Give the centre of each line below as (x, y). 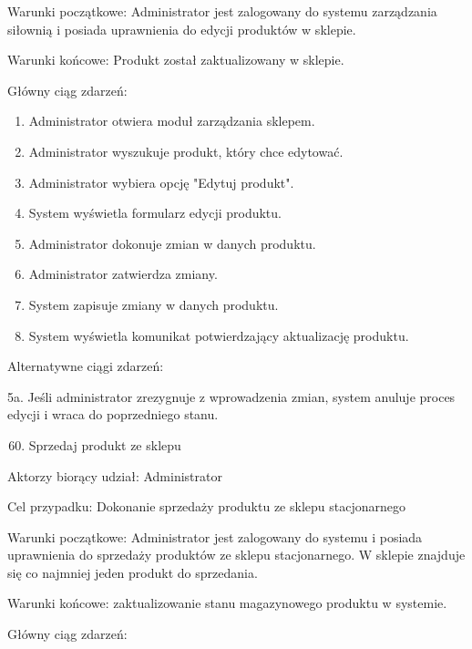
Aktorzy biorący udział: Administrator (115, 475)
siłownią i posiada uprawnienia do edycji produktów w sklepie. (182, 29)
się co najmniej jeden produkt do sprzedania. (133, 572)
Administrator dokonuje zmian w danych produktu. (172, 243)
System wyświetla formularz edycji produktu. (155, 213)
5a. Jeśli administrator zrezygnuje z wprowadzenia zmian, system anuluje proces (231, 396)
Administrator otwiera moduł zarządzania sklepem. (172, 121)
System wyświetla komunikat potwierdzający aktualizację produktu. (219, 335)
